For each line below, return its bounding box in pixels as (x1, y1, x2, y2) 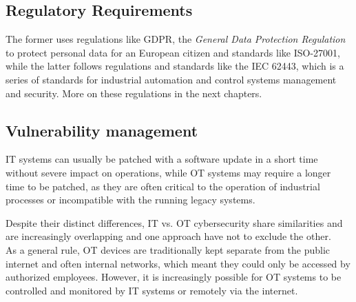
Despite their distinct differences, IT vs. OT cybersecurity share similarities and (6, 215, 343, 230)
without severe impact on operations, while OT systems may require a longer (6, 165, 331, 179)
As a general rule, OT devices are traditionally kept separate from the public (6, 242, 331, 256)
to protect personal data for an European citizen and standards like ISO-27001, (6, 45, 340, 59)
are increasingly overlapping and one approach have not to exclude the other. (6, 229, 331, 243)
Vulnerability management (6, 119, 198, 141)
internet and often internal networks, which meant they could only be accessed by (6, 256, 350, 270)
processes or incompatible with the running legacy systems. (6, 192, 255, 207)
